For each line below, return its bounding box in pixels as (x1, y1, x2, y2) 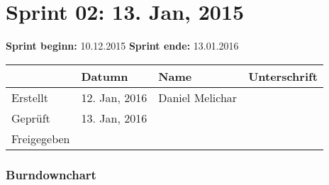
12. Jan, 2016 (81, 89, 147, 106)
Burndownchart (6, 165, 96, 183)
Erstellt (11, 89, 48, 106)
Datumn (81, 67, 128, 84)
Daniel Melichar (158, 89, 238, 106)
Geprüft (11, 109, 50, 126)
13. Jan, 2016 (81, 109, 147, 126)
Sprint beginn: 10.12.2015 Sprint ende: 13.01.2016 (6, 38, 239, 53)
